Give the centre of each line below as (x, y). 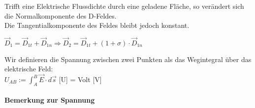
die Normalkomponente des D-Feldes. (61, 15)
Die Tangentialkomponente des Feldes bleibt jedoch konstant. (97, 25)
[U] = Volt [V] (80, 79)
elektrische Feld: (29, 69)
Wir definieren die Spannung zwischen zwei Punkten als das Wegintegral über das (128, 59)
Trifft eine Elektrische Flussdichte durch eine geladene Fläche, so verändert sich (124, 6)
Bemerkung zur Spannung (50, 100)
